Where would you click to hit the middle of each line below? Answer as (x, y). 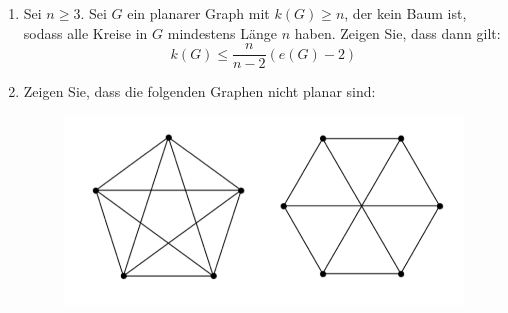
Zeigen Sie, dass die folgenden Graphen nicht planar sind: (199, 91)
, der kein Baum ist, (405, 13)
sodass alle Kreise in (85, 32)
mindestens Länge (222, 32)
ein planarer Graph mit (198, 13)
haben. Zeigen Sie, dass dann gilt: (397, 32)
